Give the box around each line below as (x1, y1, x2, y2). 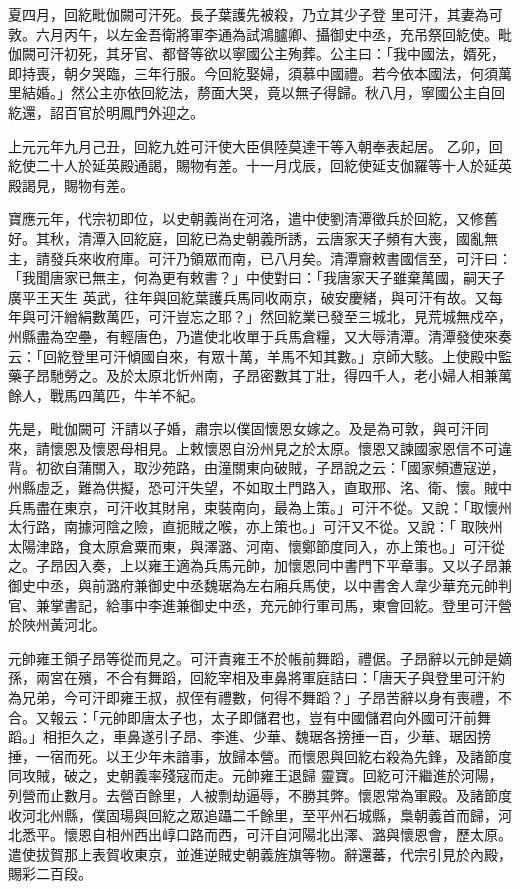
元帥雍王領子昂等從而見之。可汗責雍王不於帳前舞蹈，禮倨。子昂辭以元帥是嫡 (8, 647, 512, 668)
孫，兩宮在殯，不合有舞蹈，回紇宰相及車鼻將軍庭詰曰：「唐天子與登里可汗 (8, 667, 491, 688)
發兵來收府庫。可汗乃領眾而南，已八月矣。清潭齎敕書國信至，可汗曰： (49, 247, 512, 268)
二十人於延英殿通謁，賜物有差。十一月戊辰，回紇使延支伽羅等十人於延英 (35, 155, 512, 176)
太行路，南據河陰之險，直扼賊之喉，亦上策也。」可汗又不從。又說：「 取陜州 (8, 516, 503, 537)
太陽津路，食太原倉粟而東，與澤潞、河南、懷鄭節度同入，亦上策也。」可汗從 (8, 535, 505, 556)
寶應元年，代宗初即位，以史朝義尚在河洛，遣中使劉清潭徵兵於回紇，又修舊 (8, 208, 498, 229)
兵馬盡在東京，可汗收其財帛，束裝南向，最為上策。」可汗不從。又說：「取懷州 (8, 496, 512, 517)
